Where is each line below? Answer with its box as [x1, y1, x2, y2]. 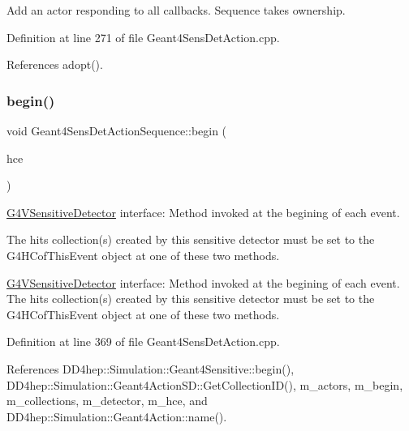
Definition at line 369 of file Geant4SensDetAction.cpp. [6, 333, 280, 350]
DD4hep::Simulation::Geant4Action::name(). [6, 408, 227, 425]
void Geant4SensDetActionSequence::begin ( [6, 122, 227, 139]
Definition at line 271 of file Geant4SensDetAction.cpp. [6, 28, 280, 45]
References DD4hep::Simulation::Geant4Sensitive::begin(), [6, 360, 295, 377]
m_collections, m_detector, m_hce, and [6, 392, 208, 409]
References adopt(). [6, 56, 103, 73]
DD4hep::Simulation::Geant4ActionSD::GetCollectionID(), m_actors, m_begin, [6, 376, 403, 393]
